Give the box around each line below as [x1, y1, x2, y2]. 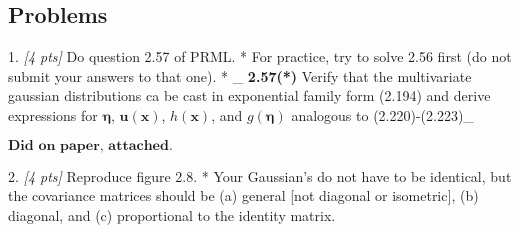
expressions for [8, 104, 98, 125]
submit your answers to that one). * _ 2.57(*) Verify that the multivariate [8, 65, 472, 86]
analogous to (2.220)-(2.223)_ [291, 104, 474, 125]
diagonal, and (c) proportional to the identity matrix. [8, 204, 336, 225]
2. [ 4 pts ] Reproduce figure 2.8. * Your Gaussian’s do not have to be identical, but [8, 165, 512, 186]
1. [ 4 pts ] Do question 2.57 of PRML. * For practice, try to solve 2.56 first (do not [8, 46, 512, 67]
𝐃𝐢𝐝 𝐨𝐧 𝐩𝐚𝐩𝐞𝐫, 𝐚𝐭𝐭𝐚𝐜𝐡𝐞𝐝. [8, 138, 173, 153]
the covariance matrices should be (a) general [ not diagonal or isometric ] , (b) [8, 185, 479, 206]
